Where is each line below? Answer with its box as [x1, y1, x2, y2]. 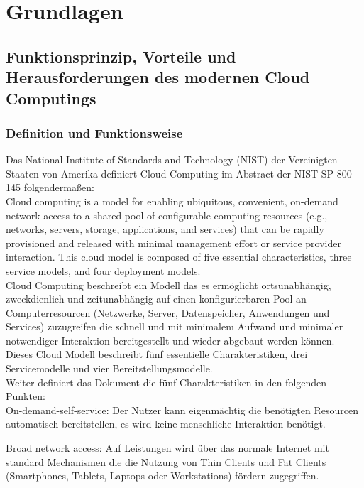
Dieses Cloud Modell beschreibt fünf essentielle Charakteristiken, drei [6, 347, 308, 362]
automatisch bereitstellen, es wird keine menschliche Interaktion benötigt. [6, 416, 326, 431]
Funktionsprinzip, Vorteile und [6, 45, 236, 67]
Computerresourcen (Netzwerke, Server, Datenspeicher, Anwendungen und [6, 305, 330, 320]
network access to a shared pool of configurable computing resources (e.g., [6, 207, 328, 222]
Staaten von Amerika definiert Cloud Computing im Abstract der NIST [6, 166, 319, 180]
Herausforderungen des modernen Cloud [6, 66, 310, 88]
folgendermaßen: [23, 180, 94, 195]
